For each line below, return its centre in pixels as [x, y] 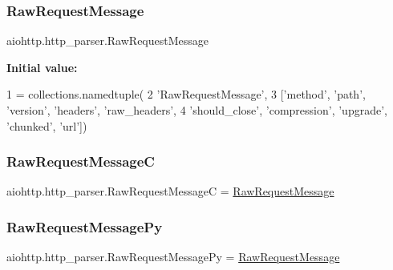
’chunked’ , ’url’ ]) [47, 125]
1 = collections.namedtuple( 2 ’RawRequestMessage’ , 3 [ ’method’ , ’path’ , [186, 94]
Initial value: [42, 67]
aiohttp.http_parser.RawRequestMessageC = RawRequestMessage [170, 191]
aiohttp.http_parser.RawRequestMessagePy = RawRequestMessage [173, 257]
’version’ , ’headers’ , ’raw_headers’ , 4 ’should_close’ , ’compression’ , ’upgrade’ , [197, 110]
